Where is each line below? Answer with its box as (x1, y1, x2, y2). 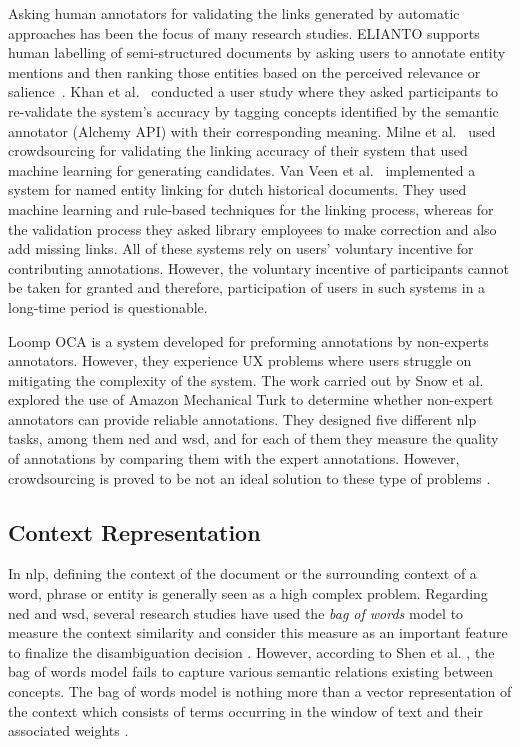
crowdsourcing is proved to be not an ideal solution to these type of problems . (8, 467, 491, 488)
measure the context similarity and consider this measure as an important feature (8, 622, 508, 643)
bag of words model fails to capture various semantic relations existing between (8, 661, 494, 682)
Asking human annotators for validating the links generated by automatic (8, 3, 460, 23)
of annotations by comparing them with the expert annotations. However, (8, 448, 460, 469)
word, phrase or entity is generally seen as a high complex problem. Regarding (8, 583, 488, 604)
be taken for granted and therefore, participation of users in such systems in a (8, 277, 486, 298)
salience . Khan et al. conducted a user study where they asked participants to (8, 81, 499, 102)
